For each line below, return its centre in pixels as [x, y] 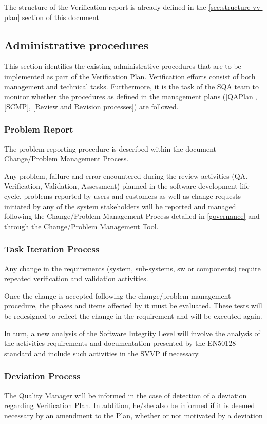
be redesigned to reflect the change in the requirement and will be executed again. [133, 315]
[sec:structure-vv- [236, 7]
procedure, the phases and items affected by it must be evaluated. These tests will [133, 306]
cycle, [13, 196]
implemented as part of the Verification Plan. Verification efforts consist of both [130, 76]
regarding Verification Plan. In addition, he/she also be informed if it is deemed [130, 405]
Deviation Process [42, 376]
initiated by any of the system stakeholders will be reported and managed [120, 206]
